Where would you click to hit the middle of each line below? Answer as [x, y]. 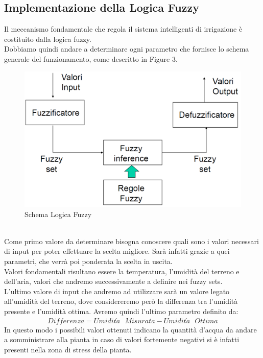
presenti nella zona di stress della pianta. [68, 349]
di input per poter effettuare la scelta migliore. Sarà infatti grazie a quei [117, 251]
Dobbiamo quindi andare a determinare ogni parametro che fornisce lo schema [127, 49]
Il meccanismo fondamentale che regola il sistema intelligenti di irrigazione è [123, 29]
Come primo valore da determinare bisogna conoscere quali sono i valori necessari [131, 241]
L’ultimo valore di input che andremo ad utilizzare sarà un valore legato [117, 291]
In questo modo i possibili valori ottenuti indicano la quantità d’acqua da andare [130, 329]
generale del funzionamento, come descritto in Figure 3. [91, 58]
